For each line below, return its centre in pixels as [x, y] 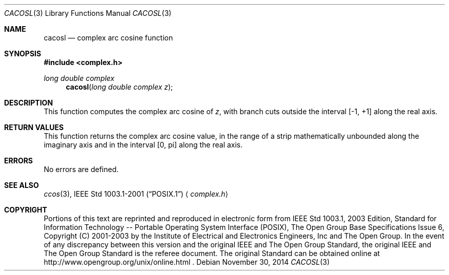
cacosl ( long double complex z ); [119, 87]
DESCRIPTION [29, 103]
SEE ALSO [22, 185]
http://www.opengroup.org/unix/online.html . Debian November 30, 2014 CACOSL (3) [187, 262]
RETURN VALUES [34, 127]
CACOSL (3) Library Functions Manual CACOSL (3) [88, 13]
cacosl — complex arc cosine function [108, 38]
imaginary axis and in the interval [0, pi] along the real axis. [143, 145]
